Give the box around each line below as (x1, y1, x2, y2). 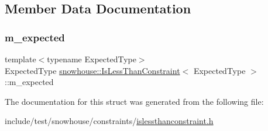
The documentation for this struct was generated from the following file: (5, 95, 264, 107)
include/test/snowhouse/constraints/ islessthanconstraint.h (5, 115, 214, 127)
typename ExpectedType (47, 53, 136, 65)
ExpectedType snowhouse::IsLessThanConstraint (5, 64, 180, 76)
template (5, 53, 36, 65)
